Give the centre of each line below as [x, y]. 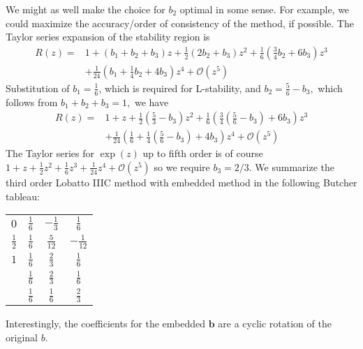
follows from [32, 102]
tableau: [23, 196]
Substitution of [38, 88]
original [22, 337]
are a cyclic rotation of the [275, 324]
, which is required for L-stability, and [180, 88]
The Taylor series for [50, 153]
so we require [182, 166]
